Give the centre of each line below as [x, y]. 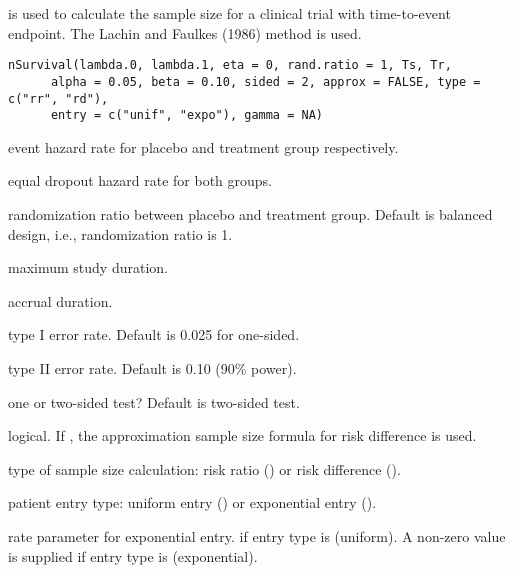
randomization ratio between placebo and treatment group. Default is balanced [250, 214]
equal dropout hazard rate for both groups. [140, 180]
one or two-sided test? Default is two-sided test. [154, 401]
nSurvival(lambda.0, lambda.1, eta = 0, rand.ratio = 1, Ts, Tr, [230, 65]
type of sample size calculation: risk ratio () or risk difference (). [204, 468]
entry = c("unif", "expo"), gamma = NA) [186, 115]
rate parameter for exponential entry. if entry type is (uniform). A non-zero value [257, 535]
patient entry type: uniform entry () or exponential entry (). [192, 502]
